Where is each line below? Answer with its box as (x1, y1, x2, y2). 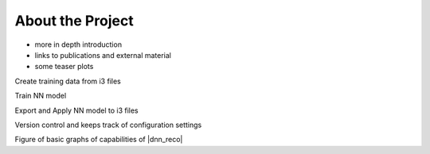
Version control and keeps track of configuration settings (14, 120, 202, 129)
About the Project (14, 12, 135, 29)
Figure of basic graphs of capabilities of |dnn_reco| (14, 135, 183, 144)
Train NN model (14, 91, 67, 101)
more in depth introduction (34, 40, 123, 49)
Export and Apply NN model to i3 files (14, 106, 139, 115)
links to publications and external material (34, 50, 171, 60)
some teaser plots (34, 62, 94, 71)
